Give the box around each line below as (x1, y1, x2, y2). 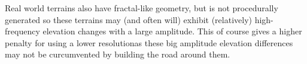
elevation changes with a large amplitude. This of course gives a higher (42, 25, 302, 37)
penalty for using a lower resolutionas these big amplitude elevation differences (5, 36, 293, 49)
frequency (5, 25, 40, 37)
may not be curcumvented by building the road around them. (5, 48, 230, 60)
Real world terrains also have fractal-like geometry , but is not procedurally (5, 2, 278, 14)
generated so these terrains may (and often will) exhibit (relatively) (5, 13, 252, 25)
